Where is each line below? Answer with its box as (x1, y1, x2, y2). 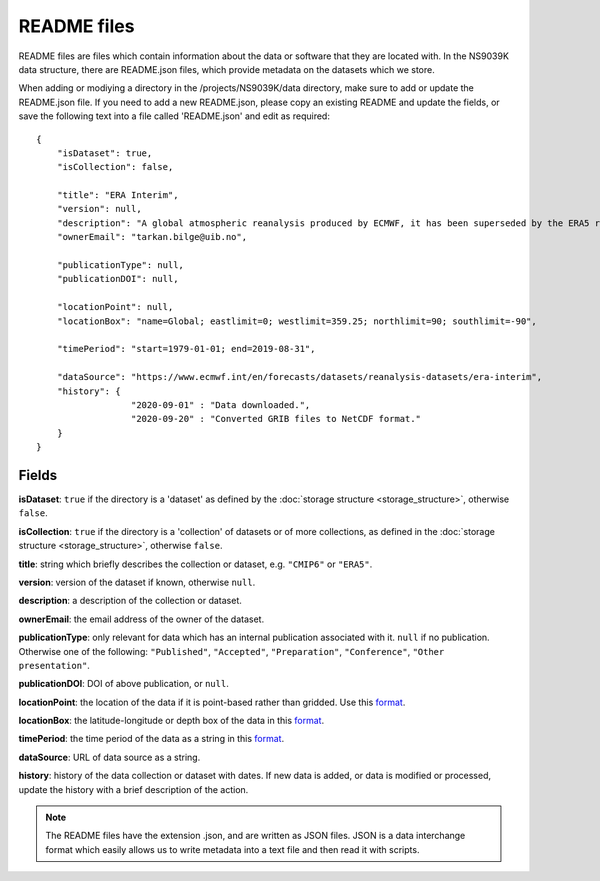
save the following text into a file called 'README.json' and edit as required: (18, 110, 330, 122)
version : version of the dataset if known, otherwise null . (18, 576, 256, 588)
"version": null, (56, 203, 142, 215)
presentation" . (18, 659, 90, 671)
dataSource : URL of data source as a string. (18, 751, 201, 763)
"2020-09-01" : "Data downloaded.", (130, 399, 311, 410)
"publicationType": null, (56, 260, 185, 271)
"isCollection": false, (56, 161, 174, 173)
